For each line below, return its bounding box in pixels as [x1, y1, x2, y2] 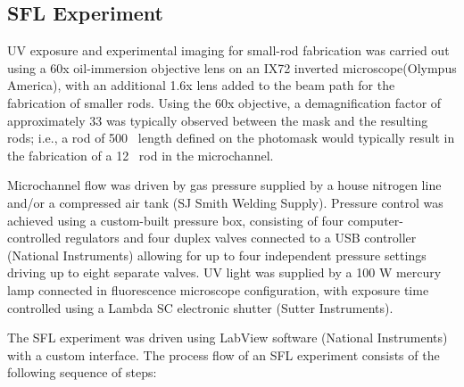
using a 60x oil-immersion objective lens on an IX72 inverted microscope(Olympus [7, 58, 457, 77]
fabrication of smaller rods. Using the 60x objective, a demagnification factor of [7, 93, 442, 111]
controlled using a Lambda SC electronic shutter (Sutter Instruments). [7, 298, 394, 317]
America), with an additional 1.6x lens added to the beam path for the [7, 76, 395, 95]
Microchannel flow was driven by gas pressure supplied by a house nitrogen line [7, 176, 442, 194]
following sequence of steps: [7, 363, 157, 382]
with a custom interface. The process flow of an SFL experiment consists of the [7, 345, 440, 364]
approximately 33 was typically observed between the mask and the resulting [7, 111, 428, 129]
